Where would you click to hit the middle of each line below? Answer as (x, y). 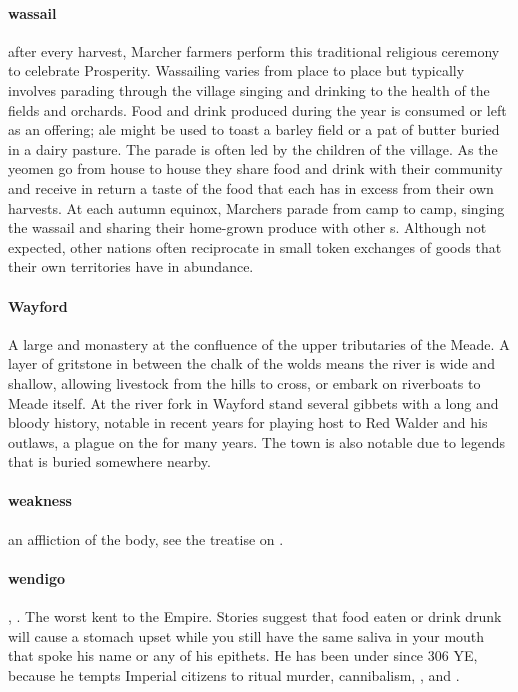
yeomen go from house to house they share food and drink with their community (255, 168)
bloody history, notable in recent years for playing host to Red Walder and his (248, 422)
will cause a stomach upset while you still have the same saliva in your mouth (246, 635)
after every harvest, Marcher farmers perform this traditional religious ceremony (254, 50)
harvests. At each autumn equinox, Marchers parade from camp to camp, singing (256, 207)
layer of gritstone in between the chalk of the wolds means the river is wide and (251, 363)
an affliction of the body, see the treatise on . (146, 538)
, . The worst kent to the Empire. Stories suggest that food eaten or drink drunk (255, 616)
